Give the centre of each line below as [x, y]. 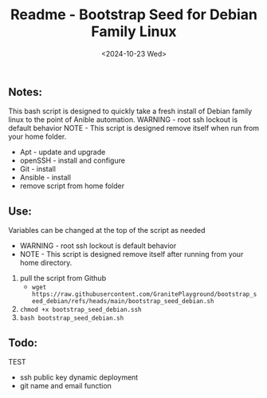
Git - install [37, 169]
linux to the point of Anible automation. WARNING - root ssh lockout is [123, 120]
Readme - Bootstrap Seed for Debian [134, 15]
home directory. [46, 263]
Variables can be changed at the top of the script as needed [107, 231]
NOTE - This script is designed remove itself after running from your [132, 254]
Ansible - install [45, 178]
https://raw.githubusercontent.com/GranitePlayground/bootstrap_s [144, 294]
